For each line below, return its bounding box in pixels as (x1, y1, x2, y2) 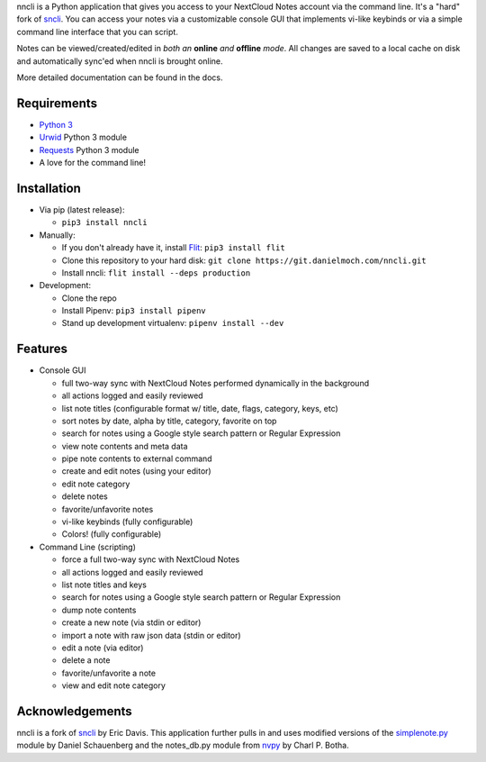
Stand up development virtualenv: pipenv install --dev (61, 318, 284, 329)
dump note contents (61, 604, 137, 615)
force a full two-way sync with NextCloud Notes (61, 554, 240, 565)
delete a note (61, 655, 111, 666)
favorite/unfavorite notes (61, 503, 154, 514)
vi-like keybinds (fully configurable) (61, 516, 193, 527)
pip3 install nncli (61, 217, 148, 228)
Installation (16, 180, 81, 195)
